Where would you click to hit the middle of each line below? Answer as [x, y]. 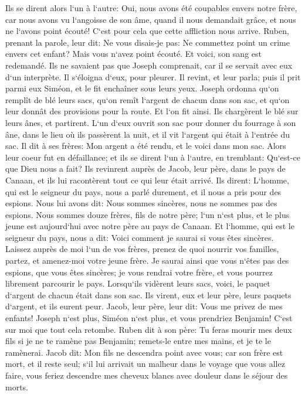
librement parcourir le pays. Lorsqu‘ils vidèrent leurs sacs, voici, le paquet [138, 283]
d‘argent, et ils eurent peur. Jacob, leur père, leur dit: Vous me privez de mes [144, 306]
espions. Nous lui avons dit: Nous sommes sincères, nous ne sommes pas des [141, 203]
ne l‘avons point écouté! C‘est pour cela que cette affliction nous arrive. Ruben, [147, 31]
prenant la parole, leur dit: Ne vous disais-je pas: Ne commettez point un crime [148, 42]
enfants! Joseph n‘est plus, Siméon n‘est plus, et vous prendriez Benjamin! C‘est [149, 318]
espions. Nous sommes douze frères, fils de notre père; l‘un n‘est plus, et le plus [148, 214]
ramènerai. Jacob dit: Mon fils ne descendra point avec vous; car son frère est [144, 352]
